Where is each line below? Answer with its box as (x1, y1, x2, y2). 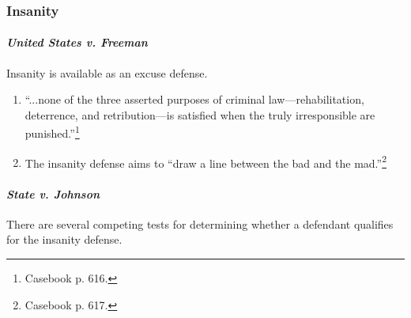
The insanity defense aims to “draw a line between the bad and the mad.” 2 (25, 152, 386, 171)
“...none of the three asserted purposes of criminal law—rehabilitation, (25, 91, 364, 108)
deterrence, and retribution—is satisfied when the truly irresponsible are (25, 106, 375, 123)
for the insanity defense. (6, 231, 123, 248)
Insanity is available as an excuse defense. (6, 64, 208, 81)
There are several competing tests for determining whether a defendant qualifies (6, 215, 394, 232)
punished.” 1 (25, 123, 80, 142)
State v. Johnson (6, 185, 100, 202)
